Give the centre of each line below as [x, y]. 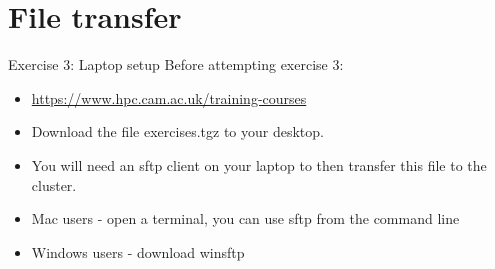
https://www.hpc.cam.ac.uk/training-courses [169, 97]
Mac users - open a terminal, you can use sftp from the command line [245, 218]
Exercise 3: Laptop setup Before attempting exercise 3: [176, 64]
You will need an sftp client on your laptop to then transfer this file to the [259, 164]
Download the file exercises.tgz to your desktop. [177, 131]
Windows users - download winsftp [138, 251]
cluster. [54, 184]
